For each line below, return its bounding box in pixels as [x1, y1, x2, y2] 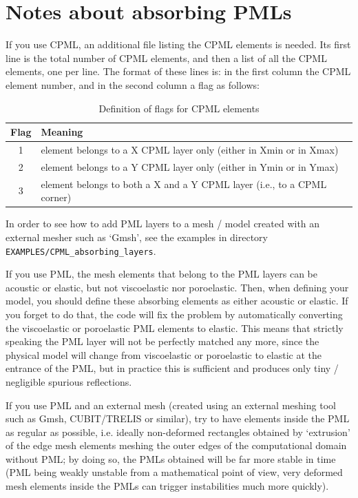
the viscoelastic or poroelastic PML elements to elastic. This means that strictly [6, 320, 344, 335]
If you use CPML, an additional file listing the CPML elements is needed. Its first [6, 37, 351, 52]
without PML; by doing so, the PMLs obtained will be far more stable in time [6, 451, 336, 466]
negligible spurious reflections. [6, 374, 132, 388]
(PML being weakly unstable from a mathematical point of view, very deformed [6, 465, 343, 479]
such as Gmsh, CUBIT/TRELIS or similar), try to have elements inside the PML [6, 411, 350, 426]
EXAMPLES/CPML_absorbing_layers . [6, 243, 156, 258]
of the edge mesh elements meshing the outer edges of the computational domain [6, 438, 347, 453]
